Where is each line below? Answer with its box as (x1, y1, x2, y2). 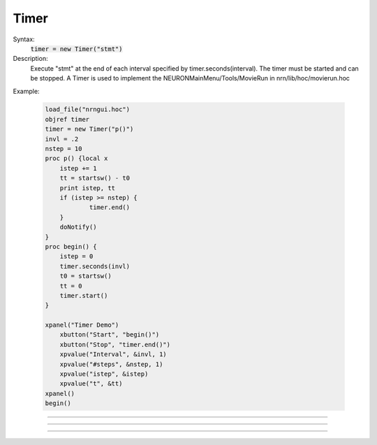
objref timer (45, 115, 90, 123)
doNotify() (59, 223, 97, 231)
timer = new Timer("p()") (45, 125, 134, 133)
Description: (13, 55, 48, 63)
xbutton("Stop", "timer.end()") (59, 340, 171, 348)
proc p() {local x (45, 155, 108, 162)
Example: (13, 87, 40, 95)
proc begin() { (45, 242, 97, 250)
